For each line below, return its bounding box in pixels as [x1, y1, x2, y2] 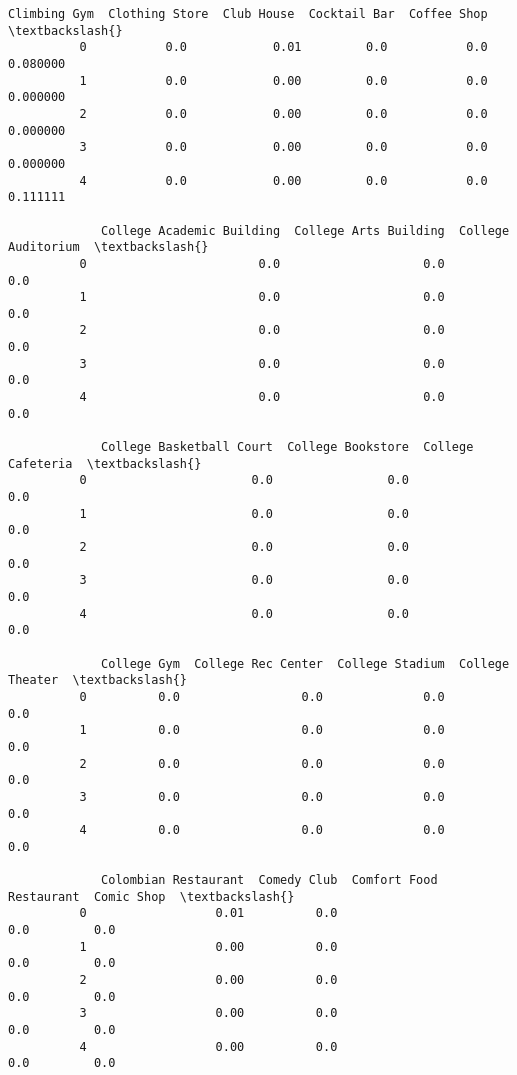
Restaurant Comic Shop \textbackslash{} [8, 889, 295, 904]
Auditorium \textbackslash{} [8, 240, 209, 255]
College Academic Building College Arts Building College [101, 223, 510, 238]
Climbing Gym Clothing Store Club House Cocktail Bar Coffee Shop [8, 7, 488, 21]
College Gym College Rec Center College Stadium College [101, 656, 510, 671]
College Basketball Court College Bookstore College [101, 440, 474, 455]
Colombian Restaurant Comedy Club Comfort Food [101, 873, 438, 888]
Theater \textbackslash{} [8, 673, 187, 688]
